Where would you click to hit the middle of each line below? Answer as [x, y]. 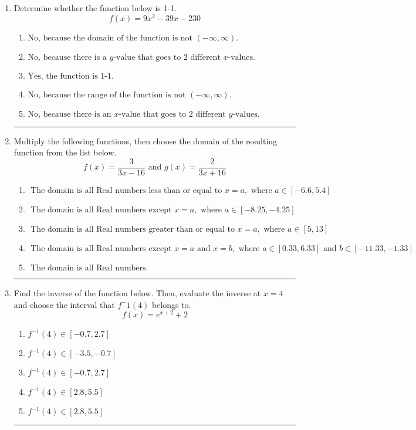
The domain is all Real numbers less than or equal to [126, 190]
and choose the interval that [64, 304]
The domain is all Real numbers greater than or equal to [133, 229]
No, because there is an [70, 114]
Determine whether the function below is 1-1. [95, 8]
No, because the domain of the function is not [110, 38]
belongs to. [171, 304]
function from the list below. [65, 152]
